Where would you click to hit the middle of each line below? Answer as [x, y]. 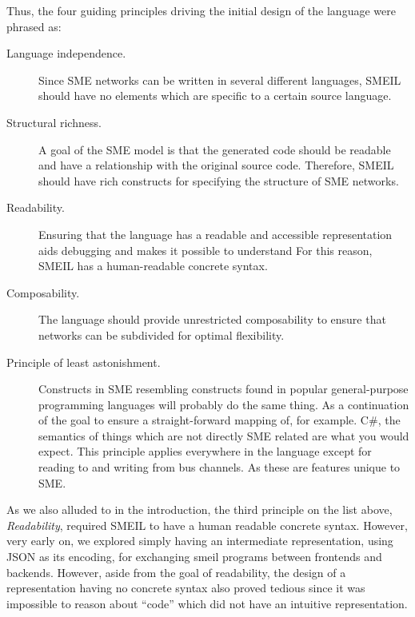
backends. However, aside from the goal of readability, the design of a [176, 572]
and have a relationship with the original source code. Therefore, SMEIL [216, 165]
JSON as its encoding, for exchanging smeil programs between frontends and [194, 557]
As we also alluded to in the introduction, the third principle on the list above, [200, 510]
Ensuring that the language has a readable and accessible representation [215, 234]
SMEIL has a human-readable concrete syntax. [153, 266]
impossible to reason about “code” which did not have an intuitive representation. [207, 603]
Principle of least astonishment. [84, 362]
